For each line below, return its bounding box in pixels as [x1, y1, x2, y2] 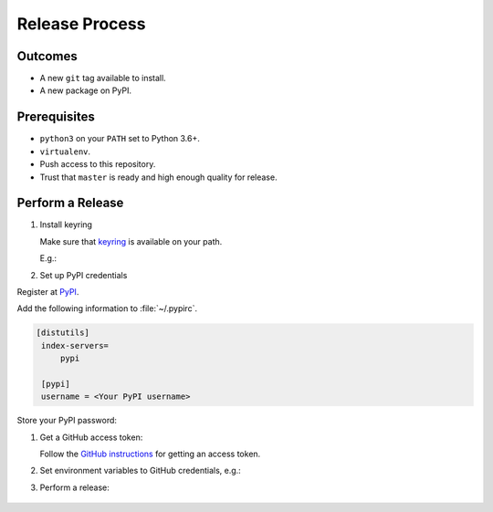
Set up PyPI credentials [39, 269, 128, 280]
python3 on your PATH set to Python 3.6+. [39, 133, 201, 144]
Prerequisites [16, 110, 95, 125]
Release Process [16, 14, 146, 34]
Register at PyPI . [16, 287, 79, 297]
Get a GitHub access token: [39, 432, 143, 443]
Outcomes [16, 48, 78, 64]
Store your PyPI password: [16, 415, 118, 426]
